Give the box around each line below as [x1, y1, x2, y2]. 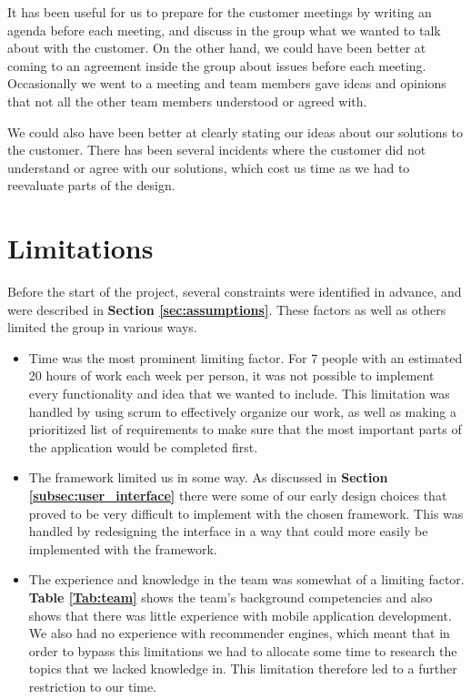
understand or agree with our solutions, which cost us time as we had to [7, 157, 410, 177]
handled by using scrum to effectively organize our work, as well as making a [28, 401, 456, 420]
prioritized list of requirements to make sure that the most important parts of [28, 420, 462, 439]
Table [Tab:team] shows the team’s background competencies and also [28, 587, 433, 606]
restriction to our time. [28, 676, 156, 695]
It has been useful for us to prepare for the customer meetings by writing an [7, 3, 432, 21]
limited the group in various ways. [7, 318, 197, 337]
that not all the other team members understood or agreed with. [7, 91, 367, 110]
